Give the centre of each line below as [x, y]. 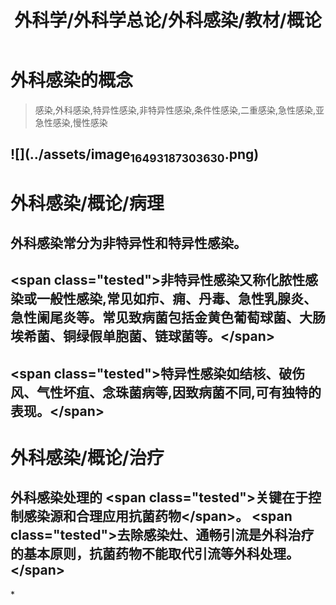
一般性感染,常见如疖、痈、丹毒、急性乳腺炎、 [177, 299]
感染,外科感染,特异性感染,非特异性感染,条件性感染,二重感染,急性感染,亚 [179, 110]
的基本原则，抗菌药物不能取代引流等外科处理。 [155, 554]
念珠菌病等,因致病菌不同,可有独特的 [211, 392]
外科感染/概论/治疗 [87, 458]
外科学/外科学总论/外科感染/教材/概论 [168, 20]
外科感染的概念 [72, 80]
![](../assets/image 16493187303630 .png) [135, 156]
